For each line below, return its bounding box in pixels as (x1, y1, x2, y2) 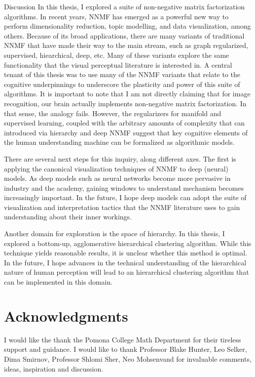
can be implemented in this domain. (4, 277, 113, 287)
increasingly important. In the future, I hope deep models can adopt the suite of (4, 192, 247, 203)
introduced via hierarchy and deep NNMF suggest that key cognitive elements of (4, 127, 248, 137)
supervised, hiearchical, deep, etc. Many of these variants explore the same (4, 49, 229, 60)
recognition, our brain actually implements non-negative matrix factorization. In (4, 98, 247, 108)
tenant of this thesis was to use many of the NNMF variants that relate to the (4, 69, 241, 80)
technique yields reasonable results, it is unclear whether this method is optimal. (4, 248, 248, 258)
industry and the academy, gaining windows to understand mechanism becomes (4, 182, 244, 193)
